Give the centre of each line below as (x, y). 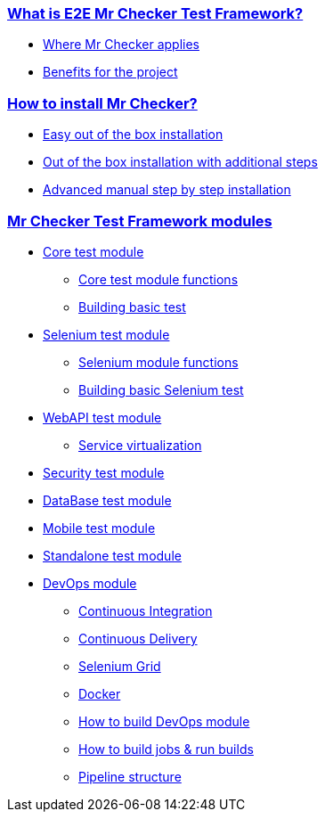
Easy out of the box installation (133, 135)
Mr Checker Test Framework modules (140, 221)
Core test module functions (158, 279)
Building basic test (132, 307)
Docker (100, 693)
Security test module (104, 472)
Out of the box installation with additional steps (180, 162)
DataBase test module (107, 500)
